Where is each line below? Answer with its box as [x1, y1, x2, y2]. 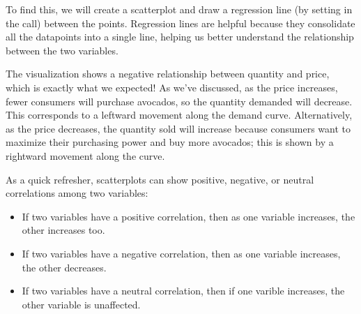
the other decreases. [22, 260, 107, 274]
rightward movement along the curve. [6, 148, 165, 163]
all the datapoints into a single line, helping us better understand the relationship [6, 29, 354, 44]
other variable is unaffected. [22, 297, 141, 311]
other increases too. [22, 223, 105, 237]
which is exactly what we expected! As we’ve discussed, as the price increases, [6, 80, 338, 94]
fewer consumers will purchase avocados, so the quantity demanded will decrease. [6, 94, 353, 108]
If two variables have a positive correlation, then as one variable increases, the [22, 209, 355, 223]
